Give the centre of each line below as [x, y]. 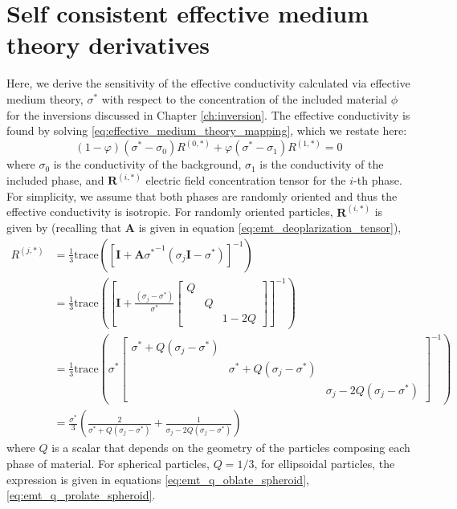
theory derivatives [108, 45]
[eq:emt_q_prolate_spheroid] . [81, 495]
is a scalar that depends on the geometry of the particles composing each [231, 448]
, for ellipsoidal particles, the [324, 463]
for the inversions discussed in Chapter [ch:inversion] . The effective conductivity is [208, 114]
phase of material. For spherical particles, [108, 463]
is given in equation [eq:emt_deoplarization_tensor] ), [270, 228]
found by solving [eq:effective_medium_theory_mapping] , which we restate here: [207, 130]
